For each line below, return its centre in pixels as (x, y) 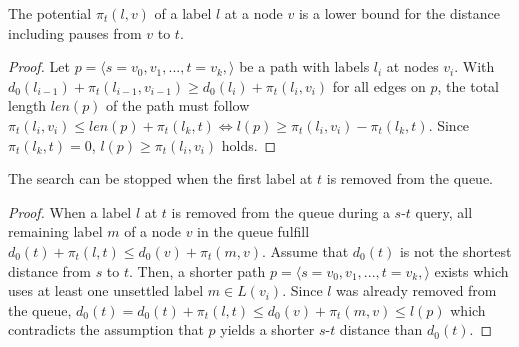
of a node (152, 231)
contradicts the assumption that (106, 329)
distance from (49, 270)
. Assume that (305, 250)
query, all (444, 211)
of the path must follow (178, 105)
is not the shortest (455, 250)
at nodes (412, 66)
